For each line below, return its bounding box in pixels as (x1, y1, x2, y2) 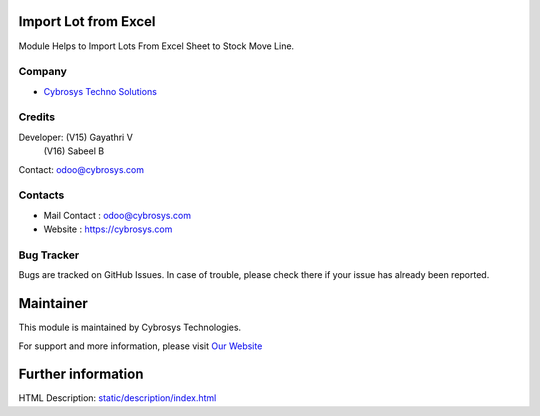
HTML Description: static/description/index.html (18, 392, 217, 404)
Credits (18, 110, 55, 124)
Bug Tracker (18, 248, 80, 262)
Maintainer (18, 295, 89, 312)
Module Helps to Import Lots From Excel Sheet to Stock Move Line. (18, 40, 295, 52)
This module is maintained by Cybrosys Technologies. (18, 321, 242, 334)
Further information (18, 366, 144, 383)
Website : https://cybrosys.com (43, 223, 173, 235)
